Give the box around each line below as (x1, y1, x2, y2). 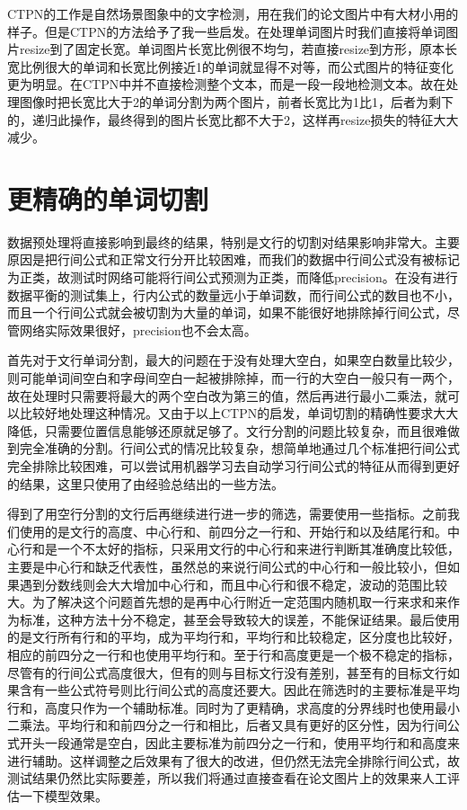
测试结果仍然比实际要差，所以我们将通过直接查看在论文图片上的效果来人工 (7, 769, 447, 788)
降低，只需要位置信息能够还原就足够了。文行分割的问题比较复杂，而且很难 (7, 421, 447, 440)
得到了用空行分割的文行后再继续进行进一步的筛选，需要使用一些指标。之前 (7, 504, 447, 523)
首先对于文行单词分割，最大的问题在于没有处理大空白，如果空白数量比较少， (7, 351, 460, 369)
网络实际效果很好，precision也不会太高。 (19, 320, 257, 339)
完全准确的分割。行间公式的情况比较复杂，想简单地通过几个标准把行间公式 (19, 439, 460, 458)
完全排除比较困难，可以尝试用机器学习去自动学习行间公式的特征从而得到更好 (7, 457, 460, 475)
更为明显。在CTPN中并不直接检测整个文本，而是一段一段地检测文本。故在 (7, 75, 446, 93)
